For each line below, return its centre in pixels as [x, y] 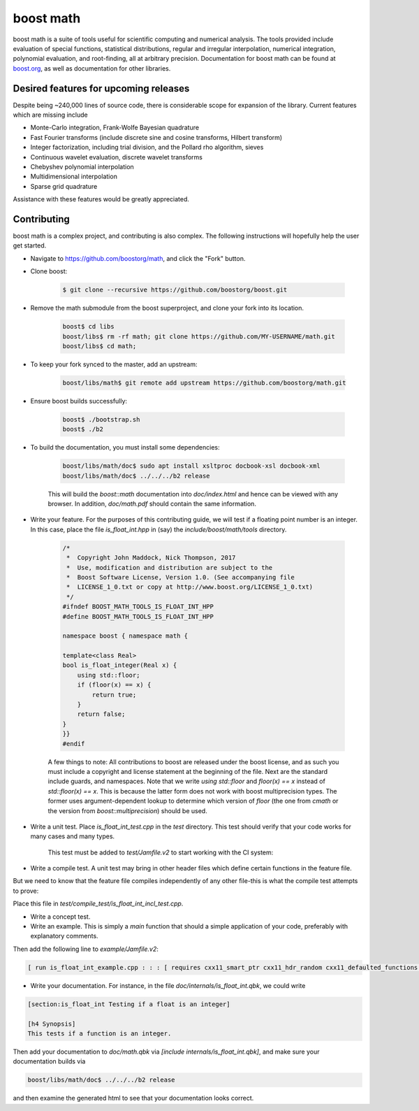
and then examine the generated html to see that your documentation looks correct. [133, 1098]
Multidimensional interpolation [74, 177]
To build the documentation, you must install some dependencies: [125, 447]
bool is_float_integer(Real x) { [120, 665]
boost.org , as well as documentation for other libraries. [92, 68]
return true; [114, 695]
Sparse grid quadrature [64, 186]
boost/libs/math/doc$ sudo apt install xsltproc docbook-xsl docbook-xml [191, 466]
